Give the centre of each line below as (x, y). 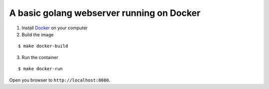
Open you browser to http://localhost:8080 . (60, 80)
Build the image (38, 34)
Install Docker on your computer (55, 28)
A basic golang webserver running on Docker (105, 13)
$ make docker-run (41, 69)
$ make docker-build (43, 46)
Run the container (40, 57)
